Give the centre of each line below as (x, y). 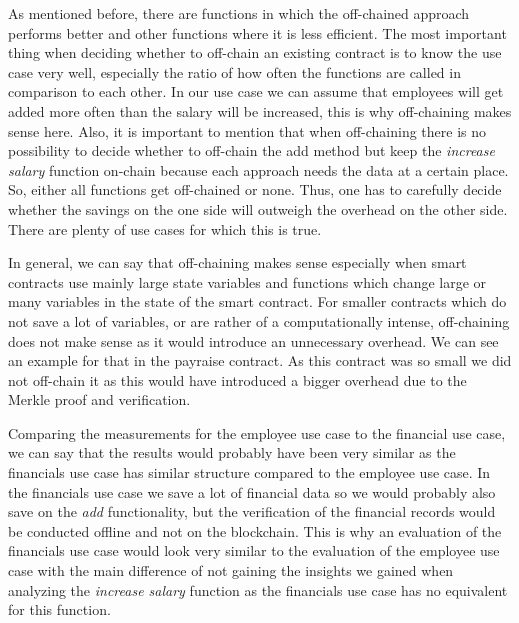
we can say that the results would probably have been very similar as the (232, 452)
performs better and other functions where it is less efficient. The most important (257, 32)
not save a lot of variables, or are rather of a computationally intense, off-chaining (259, 320)
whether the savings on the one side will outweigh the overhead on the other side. (258, 208)
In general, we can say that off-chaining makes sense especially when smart (237, 262)
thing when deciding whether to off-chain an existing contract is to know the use (255, 52)
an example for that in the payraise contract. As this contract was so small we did (260, 360)
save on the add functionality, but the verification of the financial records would (252, 511)
